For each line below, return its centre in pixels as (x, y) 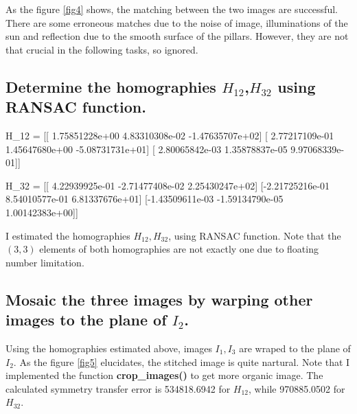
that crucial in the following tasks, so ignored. (102, 49)
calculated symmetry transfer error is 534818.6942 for (118, 388)
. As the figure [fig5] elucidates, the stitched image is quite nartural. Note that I (182, 361)
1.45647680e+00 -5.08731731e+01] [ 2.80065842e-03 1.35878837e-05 (147, 149)
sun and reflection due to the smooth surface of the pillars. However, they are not (177, 36)
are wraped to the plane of (295, 348)
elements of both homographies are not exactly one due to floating (179, 249)
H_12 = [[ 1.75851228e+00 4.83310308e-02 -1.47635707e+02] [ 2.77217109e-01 (170, 135)
